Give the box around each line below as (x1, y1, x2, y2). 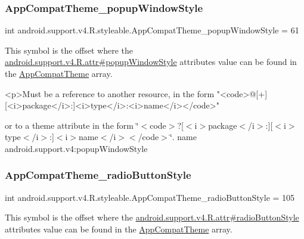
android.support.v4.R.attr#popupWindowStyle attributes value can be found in (5, 55, 297, 68)
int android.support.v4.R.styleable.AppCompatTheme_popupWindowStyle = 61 (5, 24, 299, 36)
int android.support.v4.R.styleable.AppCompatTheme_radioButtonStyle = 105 (5, 191, 295, 203)
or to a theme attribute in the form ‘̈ (5, 119, 139, 131)
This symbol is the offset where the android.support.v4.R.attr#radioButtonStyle (5, 211, 299, 224)
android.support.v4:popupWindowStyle (5, 142, 148, 154)
